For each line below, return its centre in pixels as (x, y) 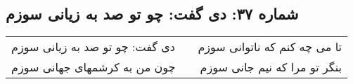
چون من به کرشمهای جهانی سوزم (94, 67)
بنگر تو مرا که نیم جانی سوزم (271, 67)
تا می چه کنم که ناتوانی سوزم (270, 47)
